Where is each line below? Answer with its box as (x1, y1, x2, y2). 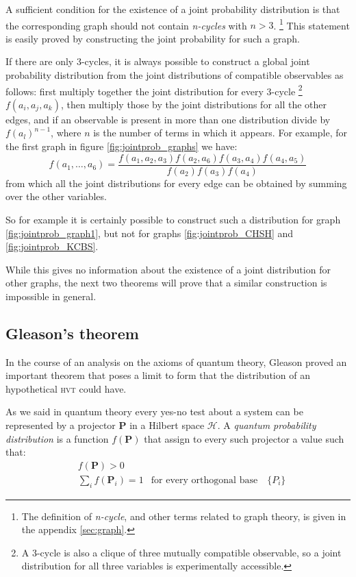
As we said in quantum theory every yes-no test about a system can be (5, 404, 303, 419)
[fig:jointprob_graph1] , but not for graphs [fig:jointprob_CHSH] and (5, 225, 294, 240)
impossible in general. (5, 288, 97, 303)
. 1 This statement (273, 16, 350, 32)
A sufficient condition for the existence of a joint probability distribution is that (5, 2, 340, 16)
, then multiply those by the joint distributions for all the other (60, 97, 327, 111)
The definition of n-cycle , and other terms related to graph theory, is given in (21, 508, 346, 523)
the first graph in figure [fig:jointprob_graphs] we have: (5, 139, 238, 154)
